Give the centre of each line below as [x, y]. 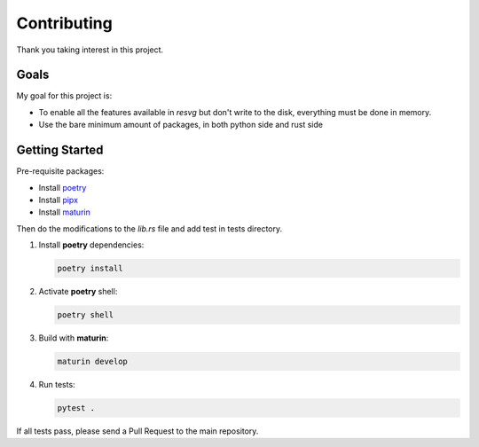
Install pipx [59, 200]
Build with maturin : [74, 338]
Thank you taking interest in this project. [90, 50]
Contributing [64, 23]
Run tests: [57, 384]
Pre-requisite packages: [60, 171]
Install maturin [64, 212]
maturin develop [93, 362]
